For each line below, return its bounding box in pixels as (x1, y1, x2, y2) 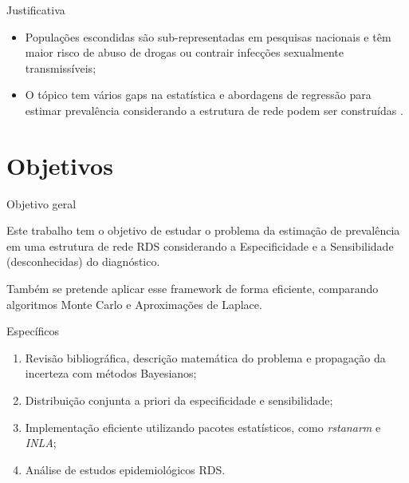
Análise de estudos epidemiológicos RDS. (25, 461, 226, 477)
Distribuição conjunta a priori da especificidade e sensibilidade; (25, 392, 333, 409)
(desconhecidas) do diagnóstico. (6, 253, 160, 270)
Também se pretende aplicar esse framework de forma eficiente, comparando (6, 280, 379, 297)
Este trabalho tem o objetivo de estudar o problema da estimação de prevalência (6, 222, 400, 239)
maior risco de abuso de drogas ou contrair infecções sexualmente (25, 44, 344, 61)
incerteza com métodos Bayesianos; (25, 365, 197, 382)
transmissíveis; (25, 59, 96, 76)
